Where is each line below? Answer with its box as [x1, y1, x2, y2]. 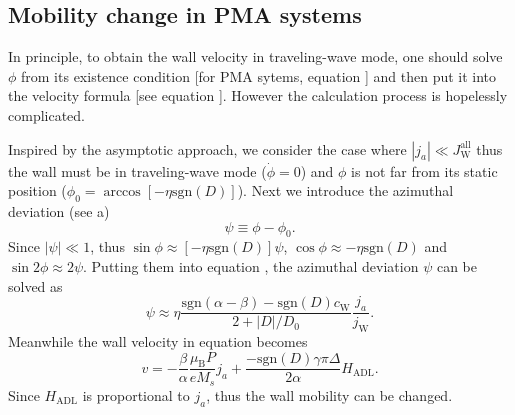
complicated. [8, 104, 85, 125]
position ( [8, 180, 67, 201]
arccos [103, 185, 141, 200]
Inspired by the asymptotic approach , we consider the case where [8, 138, 407, 159]
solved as [8, 275, 63, 296]
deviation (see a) [8, 200, 110, 221]
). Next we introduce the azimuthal [237, 180, 454, 201]
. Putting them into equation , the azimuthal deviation [83, 255, 419, 276]
